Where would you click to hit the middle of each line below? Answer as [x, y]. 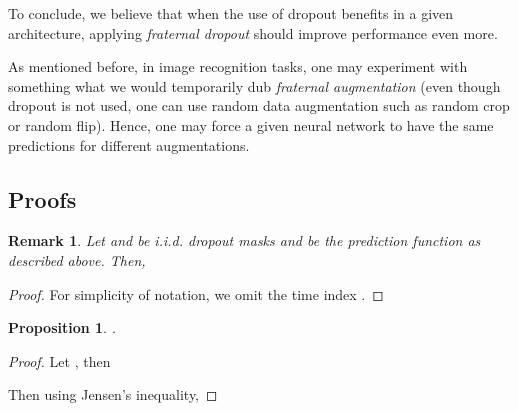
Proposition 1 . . [62, 327]
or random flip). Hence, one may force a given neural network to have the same [251, 124]
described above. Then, [77, 259]
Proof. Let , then [59, 360]
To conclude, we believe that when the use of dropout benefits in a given [231, 13]
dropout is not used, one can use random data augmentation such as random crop [259, 105]
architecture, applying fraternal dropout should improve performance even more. [253, 32]
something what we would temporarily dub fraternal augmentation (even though [254, 85]
